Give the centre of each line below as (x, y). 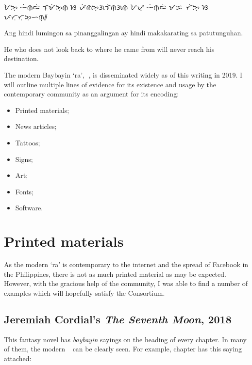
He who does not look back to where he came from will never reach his (109, 49)
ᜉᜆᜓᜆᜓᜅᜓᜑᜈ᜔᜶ (26, 16)
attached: (18, 358)
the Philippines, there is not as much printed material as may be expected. (115, 274)
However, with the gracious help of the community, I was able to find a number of (126, 283)
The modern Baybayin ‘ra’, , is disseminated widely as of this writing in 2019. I (123, 74)
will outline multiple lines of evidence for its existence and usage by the (110, 84)
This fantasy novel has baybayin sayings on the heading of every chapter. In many (125, 339)
